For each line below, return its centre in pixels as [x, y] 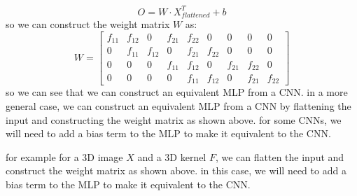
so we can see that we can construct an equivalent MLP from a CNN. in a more [177, 92]
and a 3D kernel [172, 156]
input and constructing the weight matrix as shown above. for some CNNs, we [174, 119]
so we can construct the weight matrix [88, 23]
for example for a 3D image [64, 156]
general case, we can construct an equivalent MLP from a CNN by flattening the [178, 106]
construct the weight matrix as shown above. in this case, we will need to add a [176, 170]
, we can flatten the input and [280, 156]
